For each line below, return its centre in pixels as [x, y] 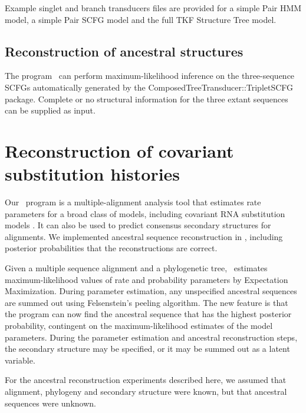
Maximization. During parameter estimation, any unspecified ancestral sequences [151, 291]
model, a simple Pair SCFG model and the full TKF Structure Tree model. [141, 19]
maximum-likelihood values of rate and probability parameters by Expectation [147, 279]
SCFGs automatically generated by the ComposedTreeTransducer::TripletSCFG [149, 87]
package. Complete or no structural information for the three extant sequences [147, 99]
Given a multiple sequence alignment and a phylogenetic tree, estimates [136, 268]
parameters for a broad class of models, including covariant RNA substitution [145, 213]
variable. [20, 360]
